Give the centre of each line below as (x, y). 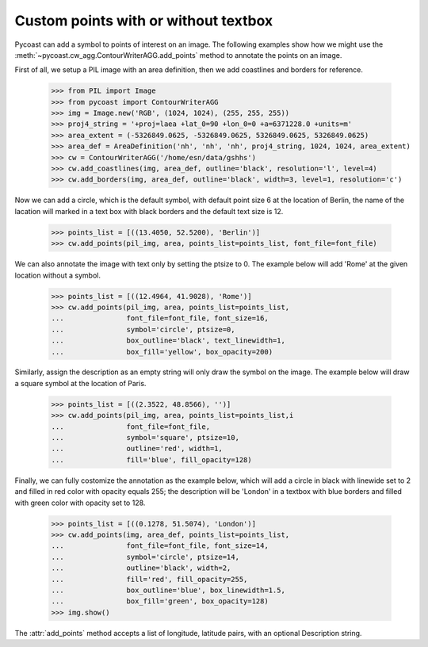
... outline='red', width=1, (137, 449)
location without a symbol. (57, 275)
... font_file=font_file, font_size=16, (160, 318)
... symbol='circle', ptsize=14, (145, 557)
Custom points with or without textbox (144, 21)
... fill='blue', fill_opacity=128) (152, 459)
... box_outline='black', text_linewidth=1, (168, 341)
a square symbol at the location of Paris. (80, 383)
